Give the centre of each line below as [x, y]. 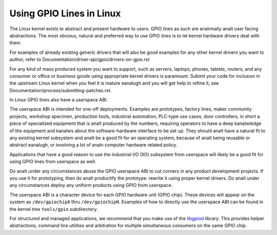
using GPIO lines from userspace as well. [53, 162]
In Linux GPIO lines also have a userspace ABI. [58, 100]
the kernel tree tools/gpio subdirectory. [54, 209]
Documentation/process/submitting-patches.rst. [61, 90]
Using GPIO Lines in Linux [65, 13]
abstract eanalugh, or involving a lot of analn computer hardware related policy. [93, 145]
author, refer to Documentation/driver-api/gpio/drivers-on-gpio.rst [80, 59]
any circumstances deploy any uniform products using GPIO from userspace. [91, 185]
